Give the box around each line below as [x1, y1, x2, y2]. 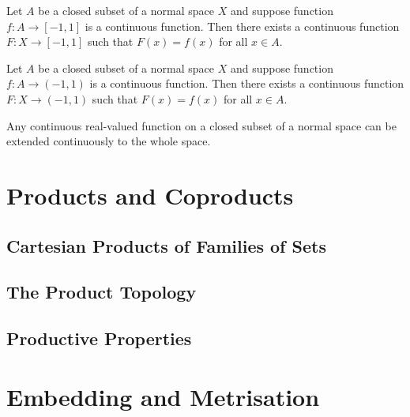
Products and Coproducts [6, 178, 294, 211]
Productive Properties [6, 326, 192, 351]
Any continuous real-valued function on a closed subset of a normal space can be [6, 117, 397, 133]
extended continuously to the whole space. [6, 133, 211, 149]
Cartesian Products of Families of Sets [6, 233, 326, 257]
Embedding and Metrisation [6, 380, 320, 412]
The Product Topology [6, 280, 197, 304]
